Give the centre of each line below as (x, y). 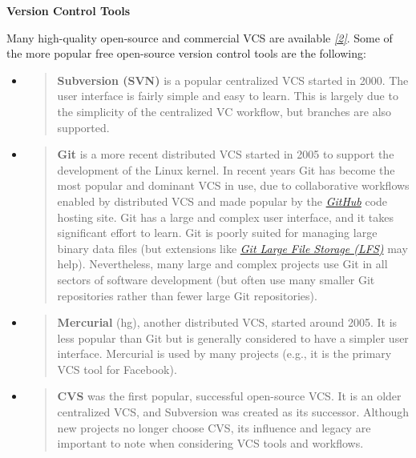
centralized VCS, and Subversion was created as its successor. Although (233, 412)
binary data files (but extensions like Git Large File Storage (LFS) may (232, 248)
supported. (83, 127)
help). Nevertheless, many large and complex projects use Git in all (222, 264)
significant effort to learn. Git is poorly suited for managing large (217, 233)
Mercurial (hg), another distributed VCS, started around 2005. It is (227, 322)
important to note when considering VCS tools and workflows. (210, 443)
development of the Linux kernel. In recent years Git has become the (226, 169)
